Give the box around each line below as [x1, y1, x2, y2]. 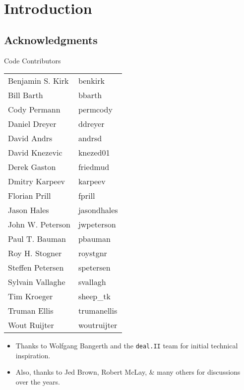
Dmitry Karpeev [8, 175, 65, 187]
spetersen [78, 262, 111, 274]
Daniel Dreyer [8, 118, 57, 130]
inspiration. [15, 350, 51, 360]
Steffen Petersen [8, 262, 64, 274]
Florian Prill [8, 190, 51, 202]
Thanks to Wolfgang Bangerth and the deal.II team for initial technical [15, 340, 238, 351]
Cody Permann [8, 104, 61, 115]
